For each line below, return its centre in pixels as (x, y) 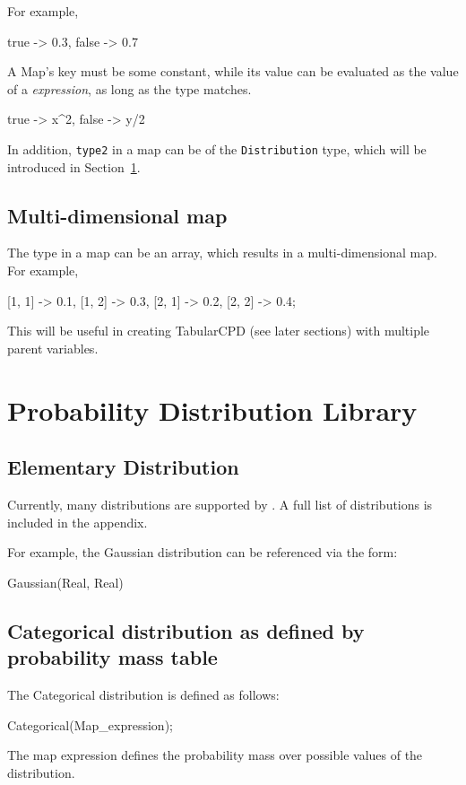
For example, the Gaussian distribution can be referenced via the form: (203, 552)
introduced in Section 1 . (74, 166)
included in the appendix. (78, 522)
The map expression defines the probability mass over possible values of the (215, 755)
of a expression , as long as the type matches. (129, 88)
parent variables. (53, 348)
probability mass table (112, 657)
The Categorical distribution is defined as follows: (143, 694)
